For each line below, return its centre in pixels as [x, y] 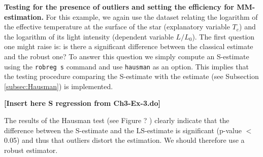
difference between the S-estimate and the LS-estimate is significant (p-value [123, 130]
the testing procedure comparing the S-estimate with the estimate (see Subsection [131, 76]
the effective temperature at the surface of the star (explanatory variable [117, 27]
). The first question [223, 36]
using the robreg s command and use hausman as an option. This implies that [126, 66]
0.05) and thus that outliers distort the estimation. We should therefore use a [124, 140]
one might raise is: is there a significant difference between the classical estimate [129, 46]
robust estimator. [31, 150]
